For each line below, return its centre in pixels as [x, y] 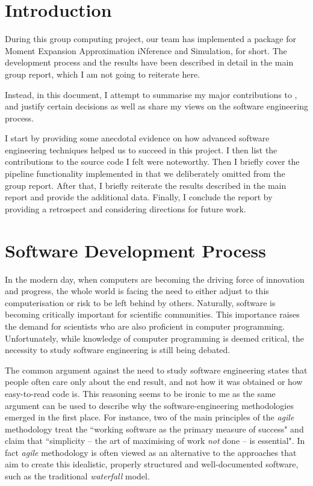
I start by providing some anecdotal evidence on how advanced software [137, 138]
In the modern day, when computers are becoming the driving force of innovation [155, 279]
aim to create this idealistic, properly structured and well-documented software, [152, 464]
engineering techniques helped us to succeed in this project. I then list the [141, 149]
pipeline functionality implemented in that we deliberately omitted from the [145, 174]
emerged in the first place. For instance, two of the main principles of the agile [150, 417]
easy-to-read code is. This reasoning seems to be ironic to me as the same [140, 393]
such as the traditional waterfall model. [77, 476]
